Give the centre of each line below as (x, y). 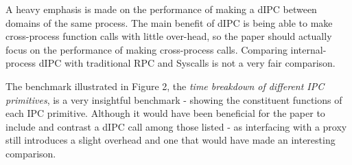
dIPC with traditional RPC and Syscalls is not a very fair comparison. (187, 63)
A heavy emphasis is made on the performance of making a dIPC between (161, 9)
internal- (308, 49)
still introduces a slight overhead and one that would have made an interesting (171, 140)
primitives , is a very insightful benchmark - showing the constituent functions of (174, 99)
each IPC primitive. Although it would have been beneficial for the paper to (165, 113)
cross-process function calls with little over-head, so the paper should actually (169, 36)
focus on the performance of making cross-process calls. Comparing (146, 49)
